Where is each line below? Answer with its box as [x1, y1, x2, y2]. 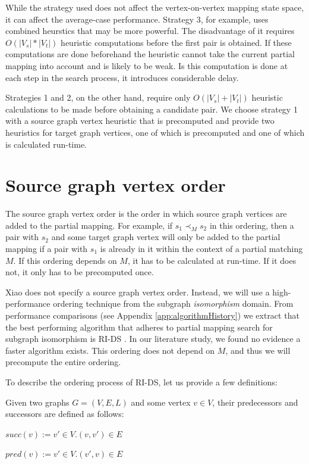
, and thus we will [225, 344, 291, 356]
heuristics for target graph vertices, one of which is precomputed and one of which [5, 126, 305, 138]
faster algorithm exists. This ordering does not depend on [5, 344, 215, 356]
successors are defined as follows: [5, 407, 124, 420]
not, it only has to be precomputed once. [5, 266, 154, 278]
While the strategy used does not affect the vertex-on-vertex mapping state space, [5, 1, 304, 13]
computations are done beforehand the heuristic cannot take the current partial [5, 48, 295, 60]
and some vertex [131, 396, 191, 408]
